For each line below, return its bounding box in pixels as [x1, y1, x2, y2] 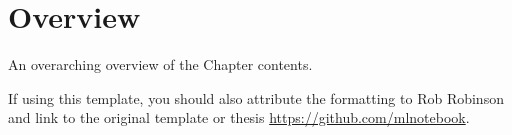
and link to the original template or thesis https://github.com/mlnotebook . [8, 107, 470, 128]
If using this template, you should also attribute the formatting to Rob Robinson [8, 87, 504, 108]
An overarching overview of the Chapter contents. [8, 54, 313, 75]
